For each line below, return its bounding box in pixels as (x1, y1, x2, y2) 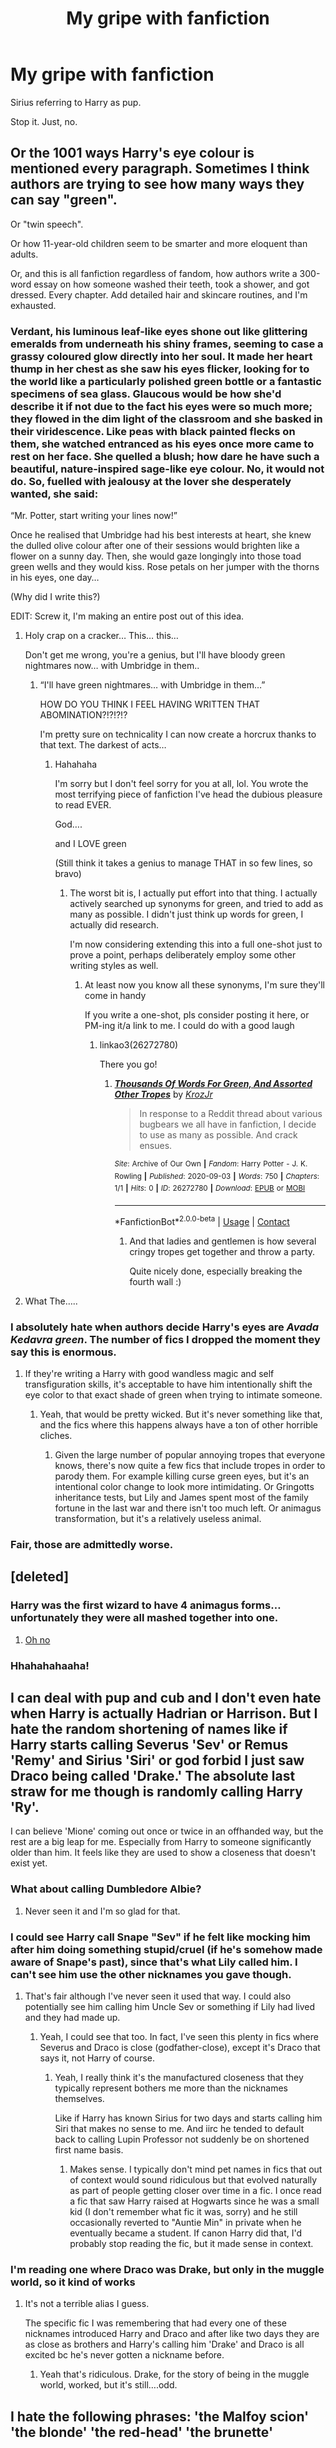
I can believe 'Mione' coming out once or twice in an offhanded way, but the (10, 1825, 324, 1837)
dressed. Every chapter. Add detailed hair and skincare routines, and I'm (10, 288, 308, 301)
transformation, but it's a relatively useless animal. (54, 1512, 262, 1524)
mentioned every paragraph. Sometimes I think (10, 160, 310, 177)
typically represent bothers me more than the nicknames (54, 2082, 288, 2094)
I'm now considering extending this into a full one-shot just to (69, 938, 323, 951)
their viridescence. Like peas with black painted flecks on (10, 424, 296, 438)
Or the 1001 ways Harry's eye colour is (10, 145, 255, 162)
